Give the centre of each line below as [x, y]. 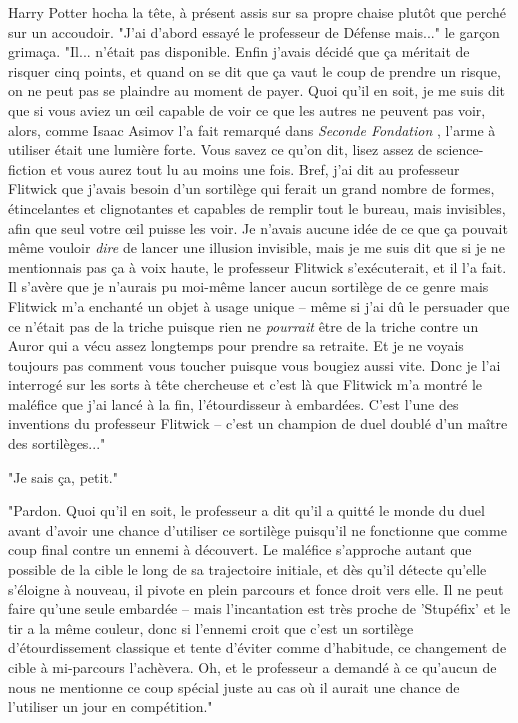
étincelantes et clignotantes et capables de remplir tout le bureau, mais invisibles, [257, 207]
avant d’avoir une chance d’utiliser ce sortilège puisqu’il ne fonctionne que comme [257, 529]
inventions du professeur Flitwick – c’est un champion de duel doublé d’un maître [258, 423]
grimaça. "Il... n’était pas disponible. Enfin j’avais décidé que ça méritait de [239, 51]
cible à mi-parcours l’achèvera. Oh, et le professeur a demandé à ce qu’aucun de [252, 667]
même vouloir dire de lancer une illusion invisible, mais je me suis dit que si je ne [256, 247]
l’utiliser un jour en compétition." [110, 706]
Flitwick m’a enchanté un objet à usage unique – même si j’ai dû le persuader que [259, 305]
